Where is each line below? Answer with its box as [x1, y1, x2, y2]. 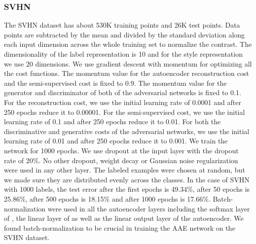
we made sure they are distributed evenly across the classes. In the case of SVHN [4, 174, 250, 184]
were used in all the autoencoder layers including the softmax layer [47, 203, 250, 213]
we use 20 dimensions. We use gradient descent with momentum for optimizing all [4, 58, 252, 69]
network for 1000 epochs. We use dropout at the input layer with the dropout [4, 145, 239, 155]
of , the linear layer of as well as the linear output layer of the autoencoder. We [4, 213, 244, 223]
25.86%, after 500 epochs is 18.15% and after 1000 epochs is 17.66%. [4, 193, 211, 204]
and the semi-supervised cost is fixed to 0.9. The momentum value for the [4, 77, 227, 88]
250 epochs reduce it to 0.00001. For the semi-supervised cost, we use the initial [4, 106, 245, 117]
